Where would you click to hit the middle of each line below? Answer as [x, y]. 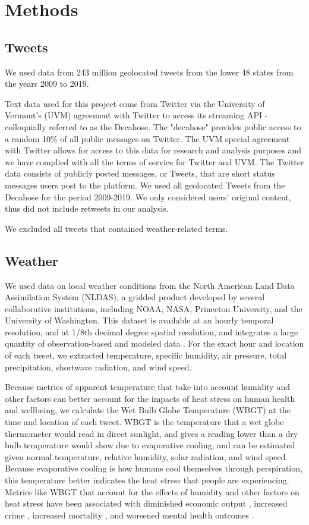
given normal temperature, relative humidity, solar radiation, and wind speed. [146, 456]
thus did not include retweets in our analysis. [87, 208]
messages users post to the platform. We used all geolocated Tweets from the [145, 185]
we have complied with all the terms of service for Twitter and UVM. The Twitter [154, 161]
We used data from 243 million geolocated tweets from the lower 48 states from [149, 72]
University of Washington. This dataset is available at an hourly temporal [139, 320]
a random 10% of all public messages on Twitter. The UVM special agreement [147, 138]
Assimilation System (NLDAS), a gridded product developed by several [135, 297]
